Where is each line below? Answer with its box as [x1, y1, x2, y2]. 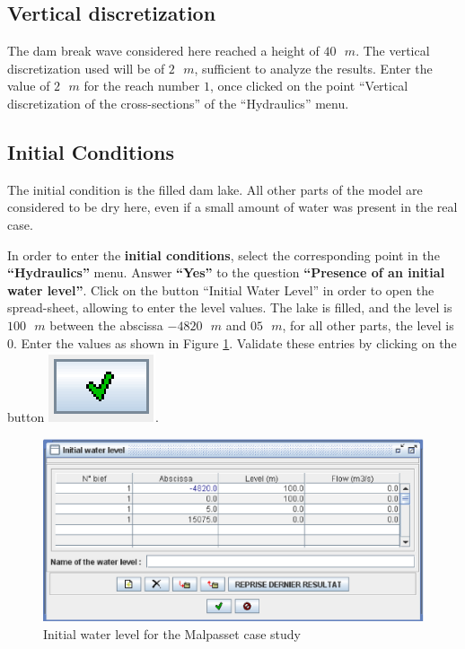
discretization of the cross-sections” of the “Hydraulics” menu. [7, 93, 349, 112]
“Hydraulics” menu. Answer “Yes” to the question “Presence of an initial [7, 263, 445, 282]
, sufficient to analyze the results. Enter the [194, 58, 433, 77]
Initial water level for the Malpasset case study [43, 625, 301, 644]
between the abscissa [49, 315, 163, 334]
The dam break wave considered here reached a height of [7, 41, 320, 60]
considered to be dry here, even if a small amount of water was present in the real [7, 197, 458, 216]
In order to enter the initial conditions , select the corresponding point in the [7, 245, 440, 264]
